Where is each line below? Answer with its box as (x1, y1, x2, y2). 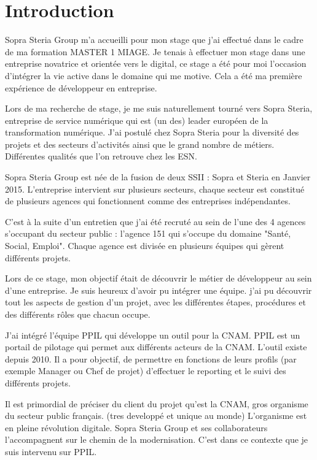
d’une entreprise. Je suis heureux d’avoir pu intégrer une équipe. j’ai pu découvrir (5, 283, 312, 296)
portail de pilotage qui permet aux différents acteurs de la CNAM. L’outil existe (5, 340, 307, 353)
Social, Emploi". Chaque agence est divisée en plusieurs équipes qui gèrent (5, 239, 284, 252)
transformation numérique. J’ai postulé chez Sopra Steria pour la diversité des (5, 126, 299, 139)
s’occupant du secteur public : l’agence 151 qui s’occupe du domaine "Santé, (5, 227, 291, 240)
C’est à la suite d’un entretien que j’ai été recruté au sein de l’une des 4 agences (5, 215, 306, 228)
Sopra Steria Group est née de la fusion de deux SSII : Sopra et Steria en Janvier (5, 171, 311, 183)
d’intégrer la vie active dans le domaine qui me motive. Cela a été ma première (5, 69, 302, 82)
